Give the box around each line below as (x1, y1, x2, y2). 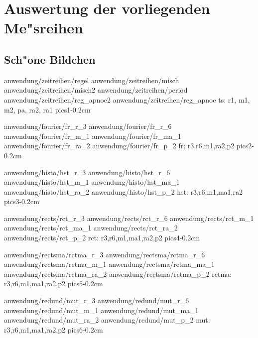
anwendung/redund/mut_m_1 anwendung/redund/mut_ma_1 (4, 305, 199, 315)
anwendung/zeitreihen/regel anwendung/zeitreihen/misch (4, 75, 179, 85)
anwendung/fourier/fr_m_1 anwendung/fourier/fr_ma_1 (4, 130, 181, 141)
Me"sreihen (4, 17, 84, 38)
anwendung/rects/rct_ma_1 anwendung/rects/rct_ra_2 (4, 223, 178, 233)
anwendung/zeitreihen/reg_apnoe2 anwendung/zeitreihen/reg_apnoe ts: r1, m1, (4, 94, 250, 105)
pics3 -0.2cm (4, 196, 39, 207)
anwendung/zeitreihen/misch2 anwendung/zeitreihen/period (4, 85, 188, 95)
